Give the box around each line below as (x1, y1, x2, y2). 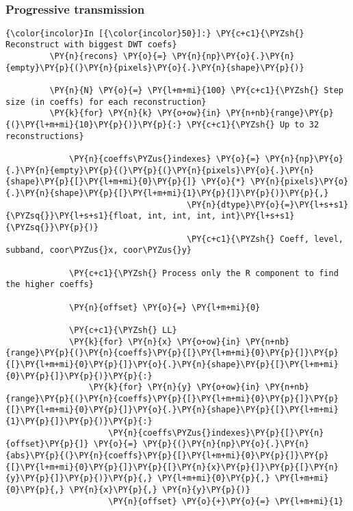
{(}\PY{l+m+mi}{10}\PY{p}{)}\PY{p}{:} (5, 120, 182, 130)
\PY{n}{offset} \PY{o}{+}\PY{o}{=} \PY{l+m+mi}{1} (108, 496, 343, 506)
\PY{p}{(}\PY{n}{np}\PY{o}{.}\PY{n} (142, 439, 309, 449)
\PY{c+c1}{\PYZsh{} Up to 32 (186, 120, 319, 130)
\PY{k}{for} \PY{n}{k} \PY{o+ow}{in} (49, 108, 221, 119)
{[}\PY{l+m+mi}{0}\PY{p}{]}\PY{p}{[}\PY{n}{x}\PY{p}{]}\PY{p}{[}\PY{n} (5, 462, 339, 472)
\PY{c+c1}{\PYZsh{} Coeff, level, (186, 234, 343, 244)
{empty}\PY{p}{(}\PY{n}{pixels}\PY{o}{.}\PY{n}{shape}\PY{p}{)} (5, 62, 304, 73)
